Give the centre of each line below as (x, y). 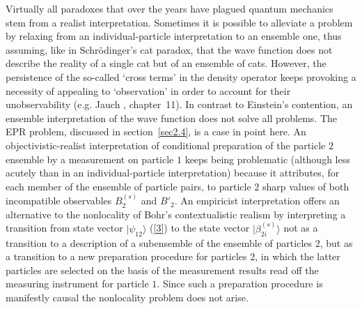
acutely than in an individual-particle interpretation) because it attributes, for (173, 173)
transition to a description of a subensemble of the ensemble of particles (159, 242)
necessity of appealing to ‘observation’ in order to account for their (148, 90)
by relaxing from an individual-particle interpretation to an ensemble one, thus (174, 36)
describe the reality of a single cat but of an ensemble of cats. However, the (166, 63)
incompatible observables (59, 201)
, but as (336, 242)
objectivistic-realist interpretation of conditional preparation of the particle (166, 145)
